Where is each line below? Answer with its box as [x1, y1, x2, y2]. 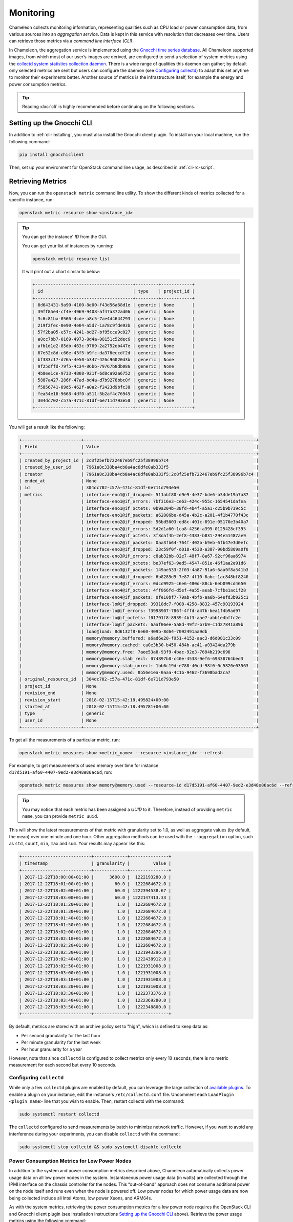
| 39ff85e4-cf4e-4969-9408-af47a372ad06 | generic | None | [32, 309, 195, 315]
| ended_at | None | [19, 478, 259, 484]
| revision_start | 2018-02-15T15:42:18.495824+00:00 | [19, 697, 259, 702]
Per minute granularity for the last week [21, 1039, 101, 1046]
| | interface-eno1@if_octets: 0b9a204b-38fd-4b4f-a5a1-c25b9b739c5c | [19, 505, 259, 511]
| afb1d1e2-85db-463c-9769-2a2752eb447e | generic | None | [32, 343, 195, 349]
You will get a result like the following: [9, 424, 85, 430]
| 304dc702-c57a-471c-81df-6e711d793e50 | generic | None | [32, 398, 195, 403]
